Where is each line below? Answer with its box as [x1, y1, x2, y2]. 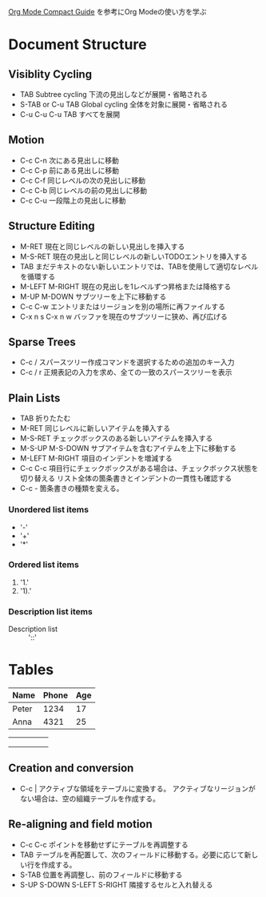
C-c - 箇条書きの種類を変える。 [19, 484, 124, 493]
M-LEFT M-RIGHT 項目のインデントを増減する [19, 453, 173, 463]
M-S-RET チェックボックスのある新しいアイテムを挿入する [19, 433, 213, 443]
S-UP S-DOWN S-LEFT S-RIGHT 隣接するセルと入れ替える [19, 879, 213, 889]
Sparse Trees [8, 336, 76, 349]
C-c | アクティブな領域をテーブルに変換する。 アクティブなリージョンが [19, 783, 256, 793]
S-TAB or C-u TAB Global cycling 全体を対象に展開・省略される [19, 99, 228, 109]
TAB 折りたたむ [19, 413, 71, 423]
